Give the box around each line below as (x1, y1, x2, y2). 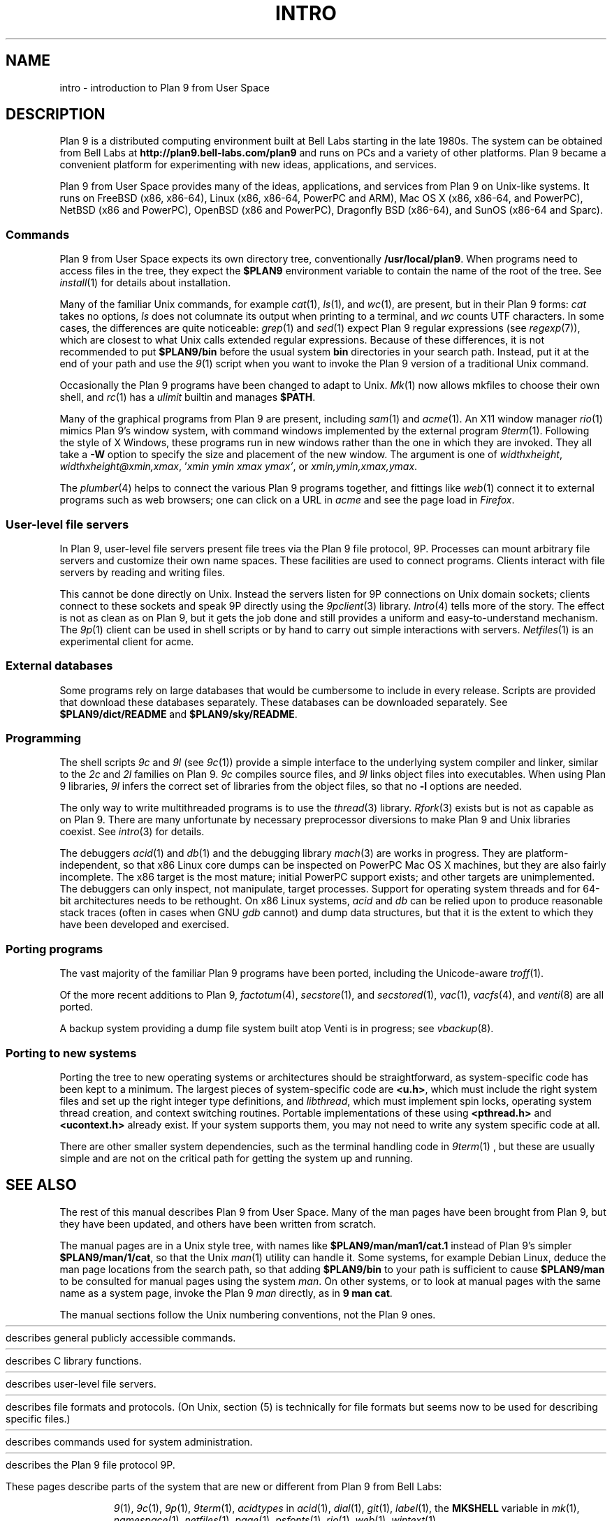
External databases (6, 659, 113, 673)
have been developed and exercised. (59, 918, 229, 931)
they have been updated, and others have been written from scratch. (59, 1217, 377, 1230)
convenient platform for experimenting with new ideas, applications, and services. (59, 159, 437, 171)
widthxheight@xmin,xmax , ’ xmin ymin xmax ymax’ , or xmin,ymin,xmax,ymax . (59, 460, 418, 473)
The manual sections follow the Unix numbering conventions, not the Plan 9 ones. (59, 1308, 436, 1321)
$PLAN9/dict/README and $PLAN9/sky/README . (59, 707, 298, 720)
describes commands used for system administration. (6, 1435, 253, 1448)
